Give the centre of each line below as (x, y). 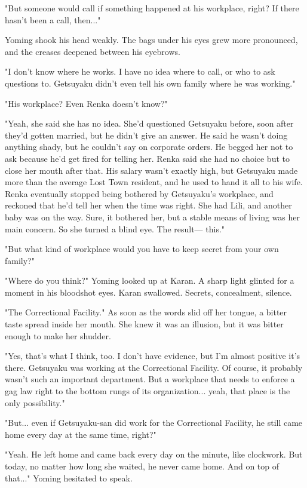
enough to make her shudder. (58, 335)
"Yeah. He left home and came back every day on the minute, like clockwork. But (154, 454)
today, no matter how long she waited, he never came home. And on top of (142, 466)
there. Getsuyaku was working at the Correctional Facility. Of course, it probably (154, 367)
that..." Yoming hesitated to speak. (69, 478)
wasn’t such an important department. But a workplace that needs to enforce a (150, 379)
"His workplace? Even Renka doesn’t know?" (86, 103)
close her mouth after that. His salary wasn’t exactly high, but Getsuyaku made (151, 170)
